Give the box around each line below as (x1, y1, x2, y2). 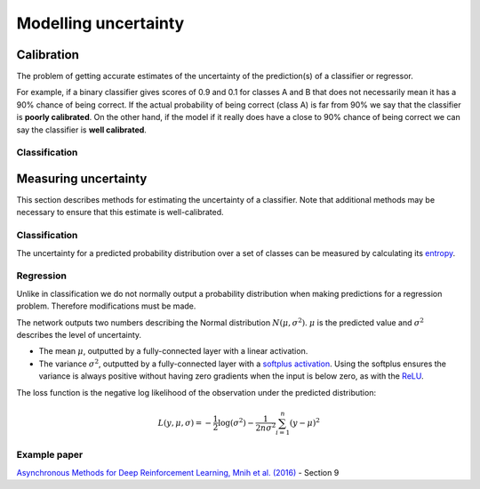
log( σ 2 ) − (218, 416, 255, 428)
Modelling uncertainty (16, 13, 185, 33)
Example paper (16, 449, 84, 461)
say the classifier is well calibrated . (16, 124, 147, 135)
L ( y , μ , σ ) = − (157, 418, 212, 428)
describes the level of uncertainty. (16, 329, 142, 340)
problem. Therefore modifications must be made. (16, 301, 196, 311)
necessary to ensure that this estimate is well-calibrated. (16, 207, 224, 218)
